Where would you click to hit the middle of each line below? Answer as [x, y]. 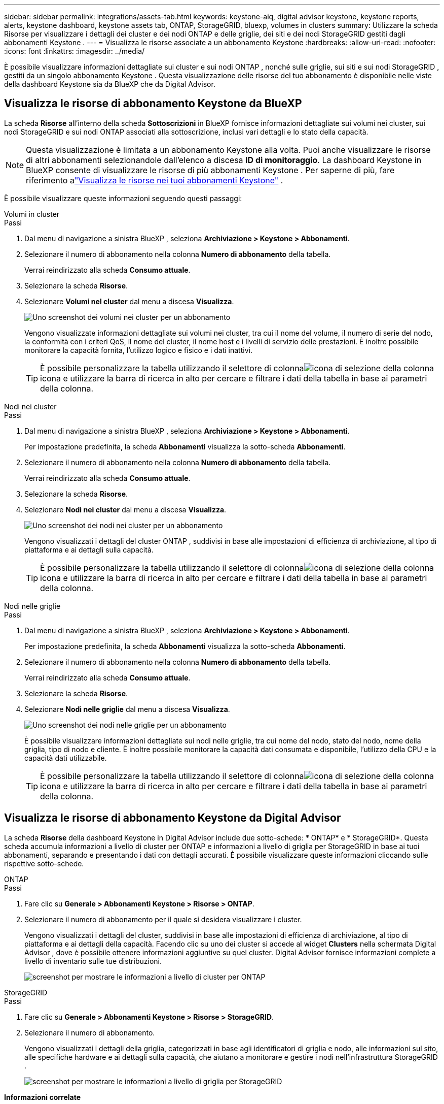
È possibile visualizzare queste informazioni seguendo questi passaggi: [123, 198]
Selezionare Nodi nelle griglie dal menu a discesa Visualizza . [127, 709]
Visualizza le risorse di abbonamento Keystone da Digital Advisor [173, 818]
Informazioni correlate [43, 1097]
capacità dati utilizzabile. [66, 758]
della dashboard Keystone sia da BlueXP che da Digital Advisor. [110, 84]
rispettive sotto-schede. [44, 863]
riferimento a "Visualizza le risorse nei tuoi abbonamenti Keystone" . [155, 180]
